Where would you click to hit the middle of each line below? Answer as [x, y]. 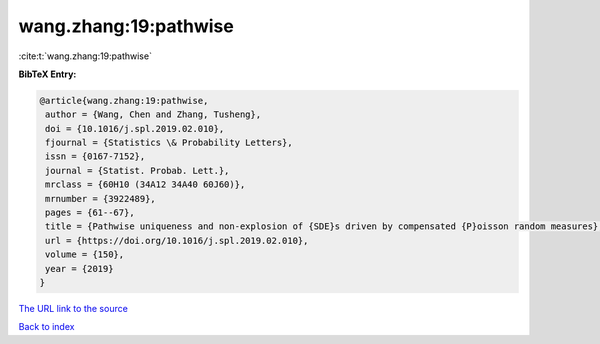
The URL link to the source [73, 308]
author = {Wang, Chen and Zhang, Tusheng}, [153, 114]
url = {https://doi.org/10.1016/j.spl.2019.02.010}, [177, 240]
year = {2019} [79, 268]
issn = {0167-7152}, [95, 156]
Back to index [46, 327]
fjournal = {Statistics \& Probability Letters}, [169, 143]
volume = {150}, [85, 254]
